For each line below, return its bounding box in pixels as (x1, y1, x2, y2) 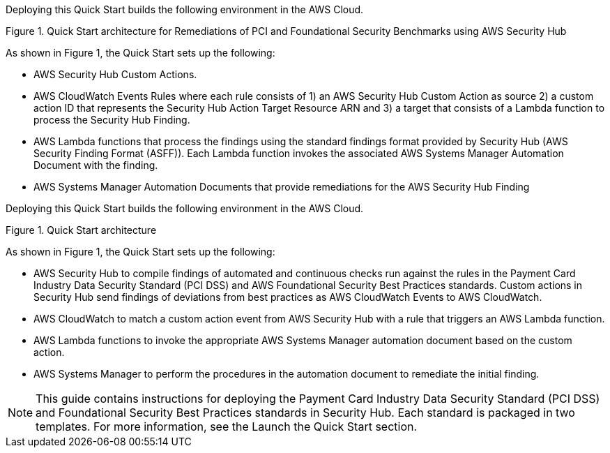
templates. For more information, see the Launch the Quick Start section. (36, 419, 418, 433)
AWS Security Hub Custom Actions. (33, 68, 197, 80)
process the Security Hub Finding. (33, 114, 190, 126)
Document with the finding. (33, 159, 158, 171)
